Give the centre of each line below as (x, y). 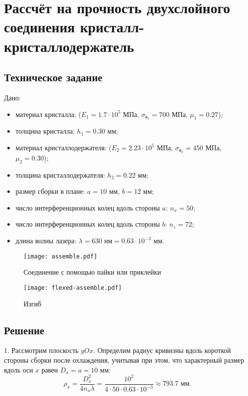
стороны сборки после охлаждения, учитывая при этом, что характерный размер (124, 360)
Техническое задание (53, 77)
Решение (24, 330)
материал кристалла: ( (48, 114)
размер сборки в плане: (50, 191)
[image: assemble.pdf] (61, 256)
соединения (39, 27)
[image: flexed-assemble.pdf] (73, 288)
